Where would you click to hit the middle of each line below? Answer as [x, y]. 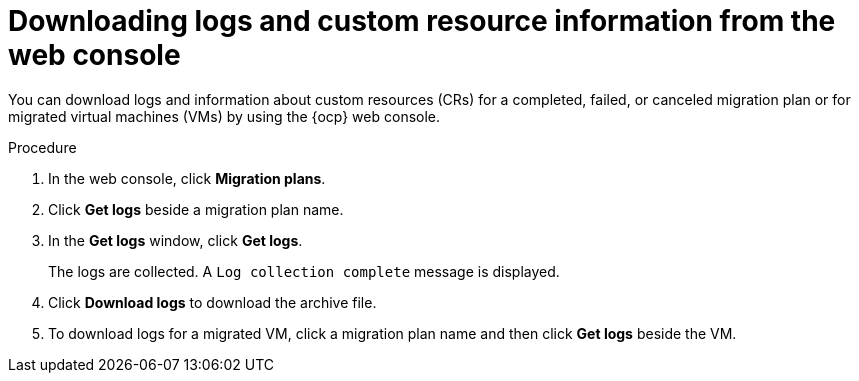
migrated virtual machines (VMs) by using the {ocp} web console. [224, 116]
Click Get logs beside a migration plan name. [196, 209]
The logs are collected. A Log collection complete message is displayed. [304, 271]
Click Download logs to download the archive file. [212, 302]
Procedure [42, 147]
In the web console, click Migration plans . [187, 178]
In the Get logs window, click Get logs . [175, 240]
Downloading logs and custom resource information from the [422, 21]
